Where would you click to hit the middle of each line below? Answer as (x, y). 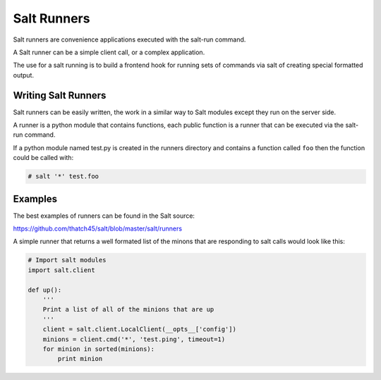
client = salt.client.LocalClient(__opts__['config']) (139, 329)
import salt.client (61, 270)
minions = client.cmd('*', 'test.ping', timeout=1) (134, 339)
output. (24, 75)
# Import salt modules (67, 260)
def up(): (45, 290)
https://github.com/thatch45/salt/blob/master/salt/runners (98, 228)
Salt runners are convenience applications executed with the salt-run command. (129, 39)
